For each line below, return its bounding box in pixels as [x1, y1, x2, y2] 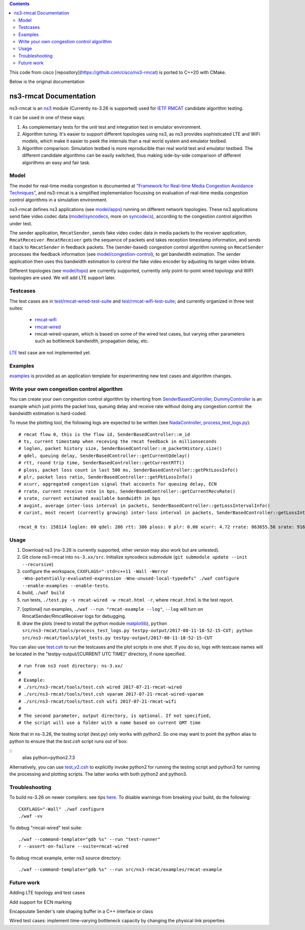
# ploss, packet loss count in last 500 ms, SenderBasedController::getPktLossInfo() [18, 467, 238, 473]
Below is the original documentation [9, 78, 85, 84]
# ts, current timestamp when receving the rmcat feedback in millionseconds [18, 439, 217, 444]
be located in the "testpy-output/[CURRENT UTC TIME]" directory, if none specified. [9, 651, 186, 657]
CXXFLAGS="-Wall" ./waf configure [18, 806, 104, 812]
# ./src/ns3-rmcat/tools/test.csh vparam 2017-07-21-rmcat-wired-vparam [18, 692, 203, 697]
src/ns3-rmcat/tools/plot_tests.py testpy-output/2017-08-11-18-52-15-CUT [22, 635, 213, 641]
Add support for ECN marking [9, 899, 72, 905]
